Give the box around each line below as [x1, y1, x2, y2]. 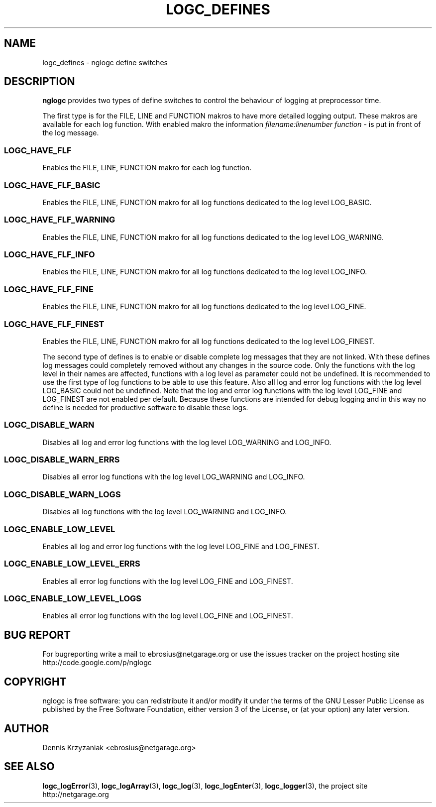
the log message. [42, 128, 99, 137]
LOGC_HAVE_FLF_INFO [4, 249, 95, 260]
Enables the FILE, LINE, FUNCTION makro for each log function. [42, 163, 252, 172]
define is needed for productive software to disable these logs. [42, 403, 248, 412]
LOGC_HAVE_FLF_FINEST [4, 319, 105, 329]
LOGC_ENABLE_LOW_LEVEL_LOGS [4, 593, 142, 604]
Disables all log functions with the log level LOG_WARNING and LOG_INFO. [42, 507, 287, 516]
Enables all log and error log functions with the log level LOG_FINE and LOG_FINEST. [42, 542, 320, 551]
